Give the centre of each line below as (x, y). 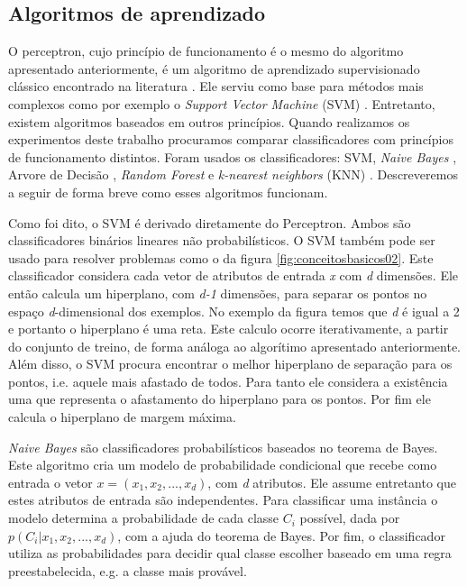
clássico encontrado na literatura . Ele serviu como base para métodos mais (216, 86)
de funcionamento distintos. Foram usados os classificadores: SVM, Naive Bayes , (233, 156)
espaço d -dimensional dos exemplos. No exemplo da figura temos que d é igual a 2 (234, 311)
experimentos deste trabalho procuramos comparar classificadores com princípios (231, 139)
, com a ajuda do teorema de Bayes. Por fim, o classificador (281, 535)
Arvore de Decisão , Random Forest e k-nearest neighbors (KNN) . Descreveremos (233, 174)
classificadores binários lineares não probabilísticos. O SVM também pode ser (222, 240)
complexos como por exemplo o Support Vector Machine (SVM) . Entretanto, (222, 103)
